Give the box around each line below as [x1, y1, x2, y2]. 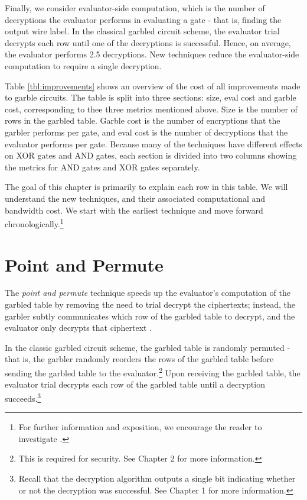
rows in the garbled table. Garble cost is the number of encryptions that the [5, 114, 280, 127]
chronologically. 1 [5, 216, 64, 230]
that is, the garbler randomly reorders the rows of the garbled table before [5, 353, 274, 365]
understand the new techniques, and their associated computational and [5, 192, 266, 204]
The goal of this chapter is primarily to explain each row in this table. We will [5, 180, 288, 193]
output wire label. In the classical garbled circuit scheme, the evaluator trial [5, 25, 280, 37]
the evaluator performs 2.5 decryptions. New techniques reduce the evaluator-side [5, 48, 299, 60]
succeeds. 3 [5, 390, 41, 404]
